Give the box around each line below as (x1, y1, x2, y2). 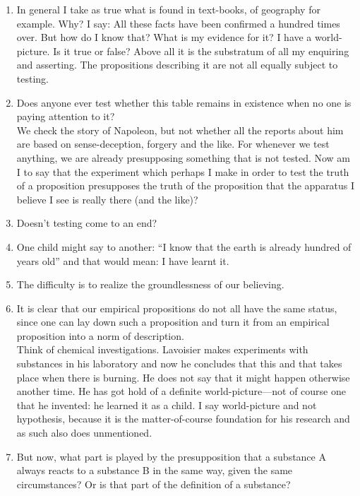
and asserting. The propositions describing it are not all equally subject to (16, 57, 338, 72)
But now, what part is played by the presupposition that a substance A (16, 449, 326, 463)
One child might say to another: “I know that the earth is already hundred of (16, 239, 352, 254)
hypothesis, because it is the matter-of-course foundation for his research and (16, 411, 350, 426)
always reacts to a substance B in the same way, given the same (16, 463, 293, 478)
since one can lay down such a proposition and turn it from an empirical (16, 314, 330, 329)
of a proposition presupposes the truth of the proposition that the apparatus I (16, 178, 355, 193)
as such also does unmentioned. (16, 425, 152, 440)
